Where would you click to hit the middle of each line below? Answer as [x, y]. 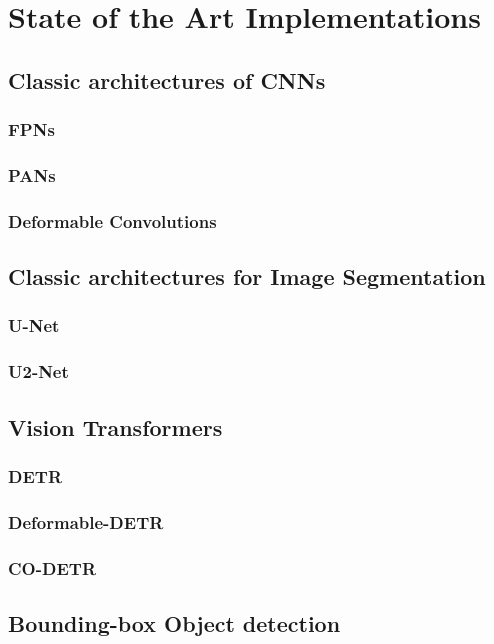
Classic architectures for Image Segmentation [247, 276]
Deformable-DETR [86, 521]
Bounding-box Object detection [174, 622]
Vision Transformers [115, 426]
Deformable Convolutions [112, 220]
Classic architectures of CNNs [167, 79]
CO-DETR [52, 567]
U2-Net [38, 371]
